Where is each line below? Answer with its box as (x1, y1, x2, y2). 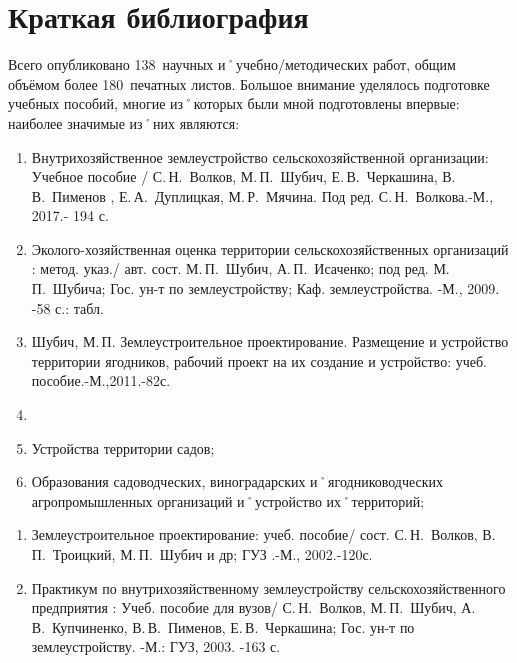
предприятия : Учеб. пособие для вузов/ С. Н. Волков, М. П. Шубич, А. (31, 597, 476, 618)
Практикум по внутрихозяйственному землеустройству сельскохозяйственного (31, 577, 506, 598)
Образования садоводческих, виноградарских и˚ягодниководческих (31, 471, 444, 492)
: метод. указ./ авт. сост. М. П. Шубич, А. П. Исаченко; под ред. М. (31, 258, 450, 279)
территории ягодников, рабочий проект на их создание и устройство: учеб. (31, 350, 487, 371)
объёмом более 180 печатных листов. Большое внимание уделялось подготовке (8, 73, 490, 94)
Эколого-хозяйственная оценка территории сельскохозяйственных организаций (31, 238, 509, 259)
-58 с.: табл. (31, 297, 104, 318)
